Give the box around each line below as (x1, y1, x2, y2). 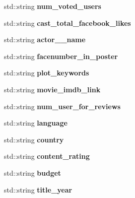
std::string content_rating (4, 151, 90, 161)
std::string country (4, 134, 64, 144)
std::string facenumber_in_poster (4, 51, 118, 61)
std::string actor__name (4, 34, 86, 45)
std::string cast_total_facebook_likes (4, 17, 131, 28)
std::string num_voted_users (4, 1, 101, 11)
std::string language (4, 118, 67, 128)
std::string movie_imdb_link (4, 84, 101, 94)
